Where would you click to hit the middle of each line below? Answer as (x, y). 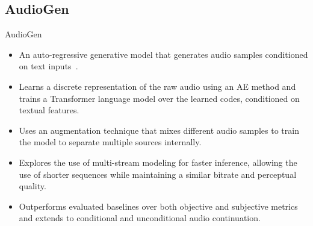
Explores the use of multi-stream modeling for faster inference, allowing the (158, 162)
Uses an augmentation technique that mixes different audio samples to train (159, 130)
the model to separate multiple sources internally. (110, 142)
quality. (33, 186)
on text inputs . (48, 66)
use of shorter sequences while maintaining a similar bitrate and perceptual (158, 174)
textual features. (49, 110)
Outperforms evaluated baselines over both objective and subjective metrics (158, 206)
